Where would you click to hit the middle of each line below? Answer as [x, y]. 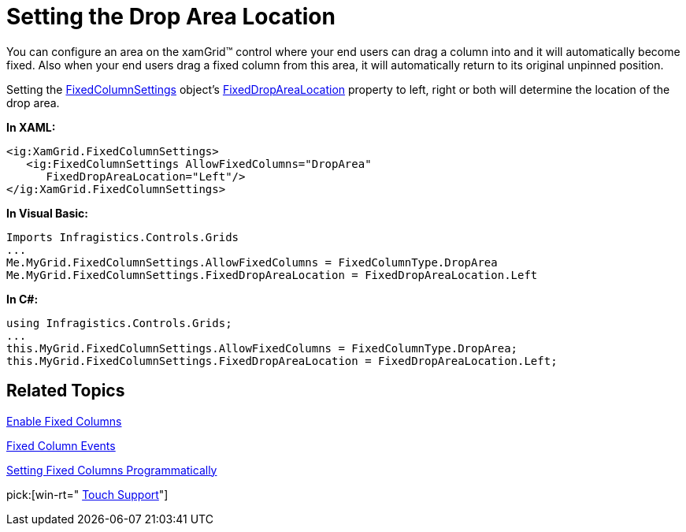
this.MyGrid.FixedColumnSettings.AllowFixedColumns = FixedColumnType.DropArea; [262, 348]
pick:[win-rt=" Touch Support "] [87, 494]
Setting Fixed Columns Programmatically [112, 470]
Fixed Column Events [61, 445]
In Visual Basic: [47, 213]
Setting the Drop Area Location [171, 17]
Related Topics [66, 391]
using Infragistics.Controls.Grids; [119, 323]
